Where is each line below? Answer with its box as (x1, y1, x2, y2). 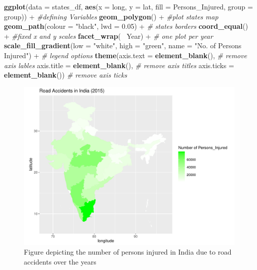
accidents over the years (24, 256, 96, 267)
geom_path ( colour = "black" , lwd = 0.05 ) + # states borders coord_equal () (4, 21, 248, 31)
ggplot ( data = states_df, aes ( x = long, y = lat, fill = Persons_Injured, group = (4, 1, 253, 11)
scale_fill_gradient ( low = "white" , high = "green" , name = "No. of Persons (4, 40, 242, 51)
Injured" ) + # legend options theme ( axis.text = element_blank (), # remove (4, 50, 247, 60)
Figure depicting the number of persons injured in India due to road (24, 247, 232, 257)
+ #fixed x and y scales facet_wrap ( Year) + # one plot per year (4, 30, 213, 41)
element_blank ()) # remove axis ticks (4, 70, 127, 80)
